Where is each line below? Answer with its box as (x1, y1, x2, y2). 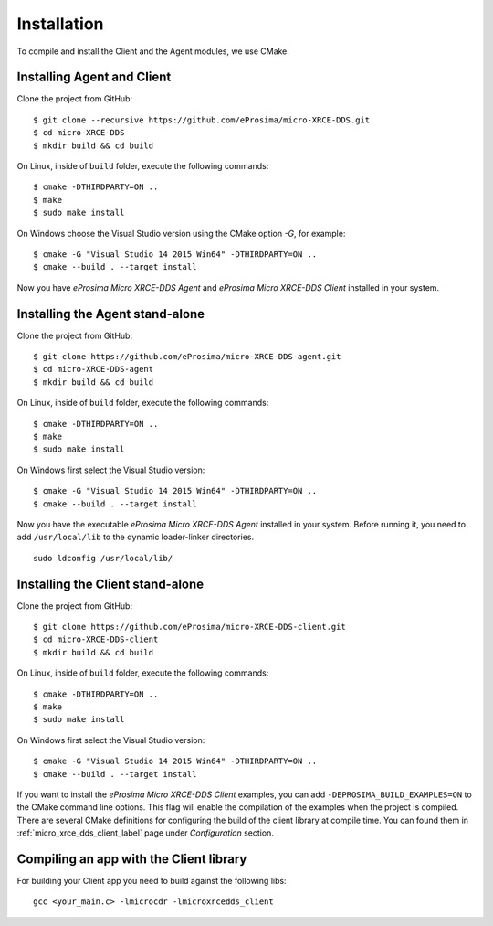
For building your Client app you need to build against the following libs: (16, 876, 287, 887)
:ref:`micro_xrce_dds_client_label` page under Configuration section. (16, 827, 274, 838)
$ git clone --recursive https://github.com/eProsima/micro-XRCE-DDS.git (33, 114, 371, 125)
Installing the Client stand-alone (16, 576, 205, 591)
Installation (16, 14, 104, 34)
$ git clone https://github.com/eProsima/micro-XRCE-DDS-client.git (33, 622, 346, 633)
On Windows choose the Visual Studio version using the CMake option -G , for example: (16, 228, 346, 239)
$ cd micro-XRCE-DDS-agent (33, 364, 154, 375)
